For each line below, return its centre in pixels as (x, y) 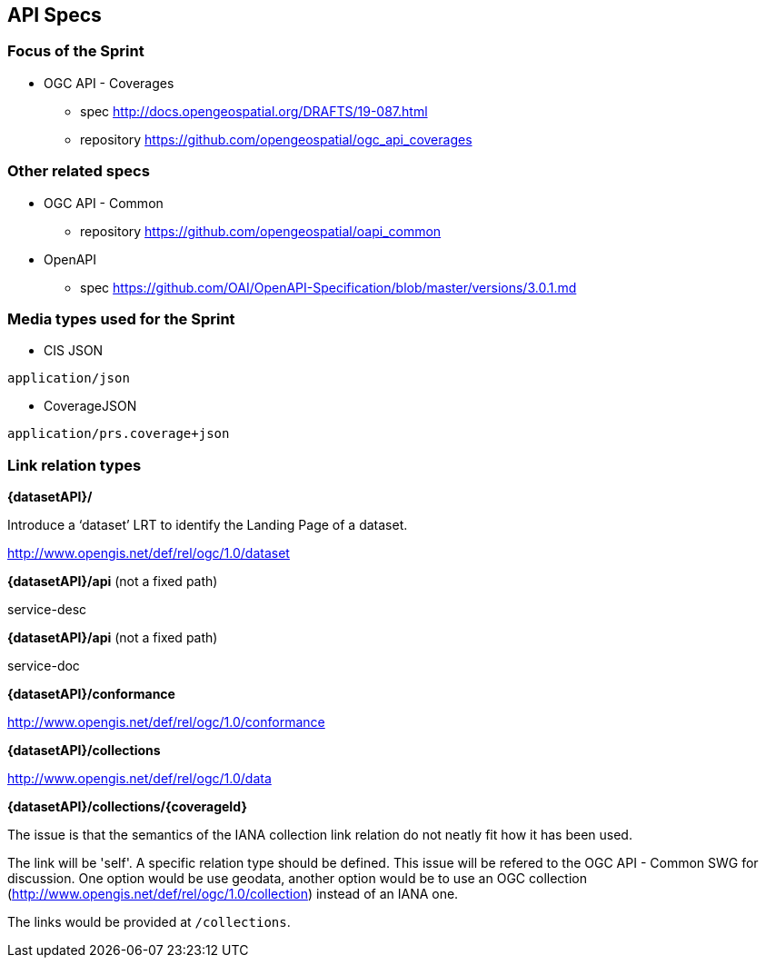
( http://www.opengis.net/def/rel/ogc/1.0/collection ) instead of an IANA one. (233, 894)
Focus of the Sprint (76, 51)
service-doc (44, 666)
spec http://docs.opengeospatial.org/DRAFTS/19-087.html (254, 111)
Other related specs (79, 171)
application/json (69, 378)
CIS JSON (74, 351)
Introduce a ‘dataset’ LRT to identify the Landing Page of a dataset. (208, 525)
